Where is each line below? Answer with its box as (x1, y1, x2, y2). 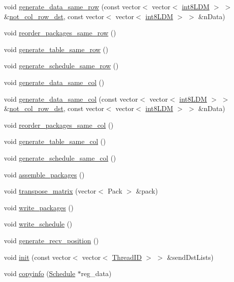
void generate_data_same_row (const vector (4, 1, 141, 11)
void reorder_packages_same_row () (4, 28, 116, 38)
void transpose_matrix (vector (4, 186, 97, 196)
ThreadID (112, 252, 142, 262)
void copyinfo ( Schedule (4, 268, 75, 279)
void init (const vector (4, 252, 71, 262)
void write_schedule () (4, 219, 72, 229)
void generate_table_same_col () (4, 136, 106, 146)
